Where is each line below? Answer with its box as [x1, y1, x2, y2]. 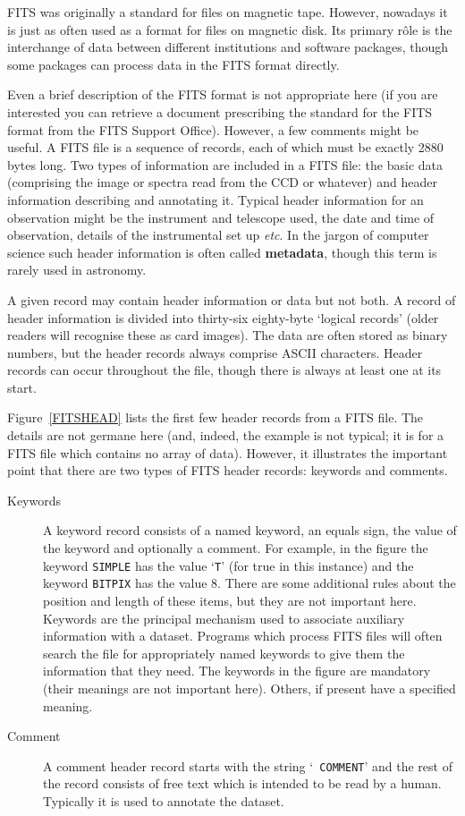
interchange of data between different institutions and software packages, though [7, 38, 449, 56]
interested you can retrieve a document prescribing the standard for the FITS [7, 102, 433, 121]
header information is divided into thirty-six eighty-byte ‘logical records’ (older [7, 308, 439, 327]
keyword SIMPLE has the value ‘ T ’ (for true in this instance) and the [43, 556, 414, 574]
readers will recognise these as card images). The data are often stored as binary [7, 326, 448, 344]
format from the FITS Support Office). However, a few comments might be [7, 120, 419, 139]
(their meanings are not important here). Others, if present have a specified [43, 678, 456, 697]
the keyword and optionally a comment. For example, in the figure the [43, 539, 428, 557]
